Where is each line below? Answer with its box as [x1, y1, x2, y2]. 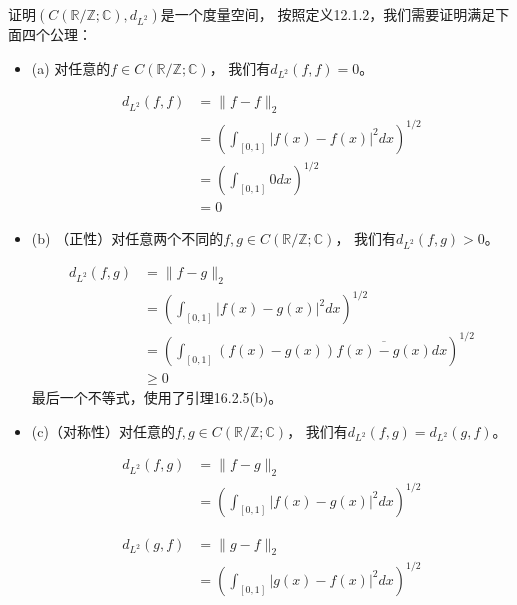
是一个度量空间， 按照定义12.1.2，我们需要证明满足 [160, 4, 496, 24]
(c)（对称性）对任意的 [31, 420, 175, 441]
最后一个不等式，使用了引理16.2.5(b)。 [31, 386, 283, 407]
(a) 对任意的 [31, 57, 111, 78]
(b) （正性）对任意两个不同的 [31, 228, 224, 249]
